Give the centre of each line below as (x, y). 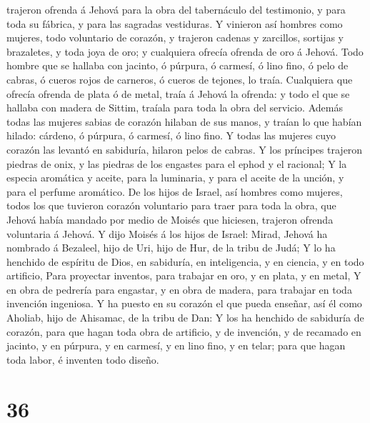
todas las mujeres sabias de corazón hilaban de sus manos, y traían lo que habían (184, 121)
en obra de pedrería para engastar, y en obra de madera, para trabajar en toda (179, 289)
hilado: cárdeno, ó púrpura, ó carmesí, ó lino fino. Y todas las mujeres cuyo (171, 135)
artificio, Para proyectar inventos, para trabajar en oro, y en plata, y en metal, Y (184, 275)
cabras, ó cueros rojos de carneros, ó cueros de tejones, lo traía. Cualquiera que (180, 79)
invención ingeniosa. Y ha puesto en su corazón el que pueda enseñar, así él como (184, 303)
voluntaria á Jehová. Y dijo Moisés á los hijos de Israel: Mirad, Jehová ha (167, 233)
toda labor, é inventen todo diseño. (83, 359)
